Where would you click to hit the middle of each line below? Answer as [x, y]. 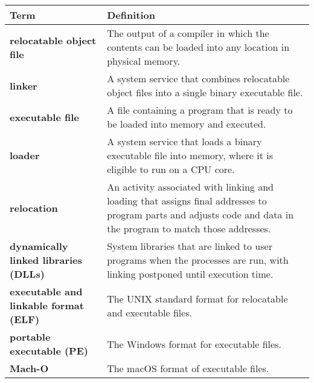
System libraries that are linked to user [190, 246]
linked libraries [46, 260]
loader [25, 155]
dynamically [39, 246]
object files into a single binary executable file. [205, 92]
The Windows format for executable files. [194, 344]
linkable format [47, 305]
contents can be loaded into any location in [198, 47]
